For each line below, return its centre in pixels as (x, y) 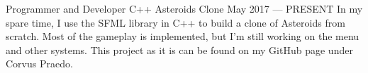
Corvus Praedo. (39, 64)
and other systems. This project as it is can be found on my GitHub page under (179, 49)
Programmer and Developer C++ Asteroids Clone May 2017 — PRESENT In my (184, 8)
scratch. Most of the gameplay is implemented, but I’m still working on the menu (183, 36)
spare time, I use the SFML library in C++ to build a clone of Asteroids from (175, 22)
